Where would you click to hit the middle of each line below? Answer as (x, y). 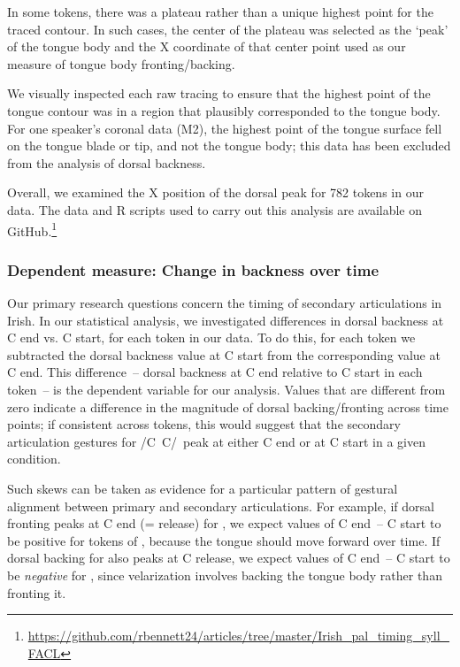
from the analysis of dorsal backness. (107, 162)
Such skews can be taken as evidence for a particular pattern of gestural (203, 488)
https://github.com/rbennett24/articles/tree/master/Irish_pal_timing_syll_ (239, 636)
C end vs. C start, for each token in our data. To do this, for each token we (211, 337)
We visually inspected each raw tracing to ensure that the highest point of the (219, 93)
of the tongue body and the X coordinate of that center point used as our (207, 46)
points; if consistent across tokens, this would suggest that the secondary (204, 424)
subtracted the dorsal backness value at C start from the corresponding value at (224, 354)
